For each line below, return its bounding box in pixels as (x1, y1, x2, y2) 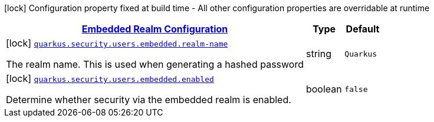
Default (346, 23, 380, 35)
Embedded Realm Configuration (81, 23, 228, 35)
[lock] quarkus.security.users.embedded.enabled (6, 72, 214, 84)
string (305, 48, 331, 60)
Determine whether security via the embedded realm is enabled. (6, 94, 291, 105)
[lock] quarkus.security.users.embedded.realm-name (6, 37, 228, 49)
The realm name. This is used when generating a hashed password (6, 58, 304, 70)
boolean (305, 83, 342, 95)
